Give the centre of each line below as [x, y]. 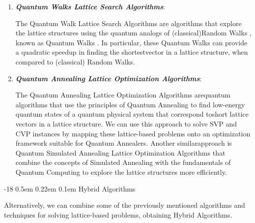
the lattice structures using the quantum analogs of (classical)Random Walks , [133, 33]
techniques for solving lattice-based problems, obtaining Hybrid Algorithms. [118, 214]
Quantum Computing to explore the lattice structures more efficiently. [121, 172]
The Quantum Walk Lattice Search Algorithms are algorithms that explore [128, 23]
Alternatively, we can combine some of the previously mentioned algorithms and [125, 205]
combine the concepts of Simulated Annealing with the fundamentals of [123, 162]
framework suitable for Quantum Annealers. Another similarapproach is [124, 143]
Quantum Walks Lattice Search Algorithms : [90, 6]
